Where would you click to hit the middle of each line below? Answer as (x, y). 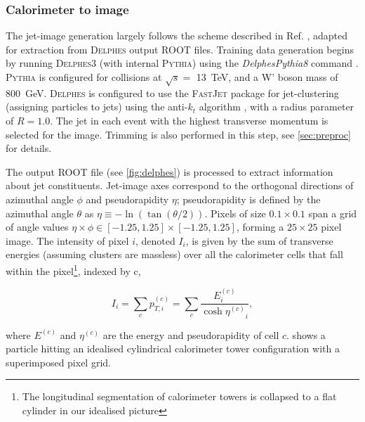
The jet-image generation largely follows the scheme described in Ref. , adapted (177, 36)
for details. (29, 148)
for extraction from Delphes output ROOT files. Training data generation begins (180, 49)
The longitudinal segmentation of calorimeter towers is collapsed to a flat (179, 396)
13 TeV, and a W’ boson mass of (267, 77)
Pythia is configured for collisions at (84, 77)
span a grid (333, 213)
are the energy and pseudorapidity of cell (191, 334)
